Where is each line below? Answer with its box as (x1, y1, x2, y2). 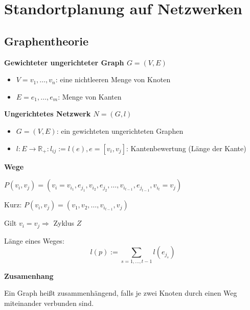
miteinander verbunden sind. (4, 297, 94, 308)
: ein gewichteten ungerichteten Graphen (56, 125, 184, 136)
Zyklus (53, 218, 75, 228)
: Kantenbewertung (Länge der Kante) (126, 142, 246, 153)
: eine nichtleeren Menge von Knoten (55, 74, 171, 85)
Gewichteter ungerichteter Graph (4, 57, 124, 67)
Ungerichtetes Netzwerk (4, 108, 91, 119)
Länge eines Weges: (4, 235, 64, 246)
